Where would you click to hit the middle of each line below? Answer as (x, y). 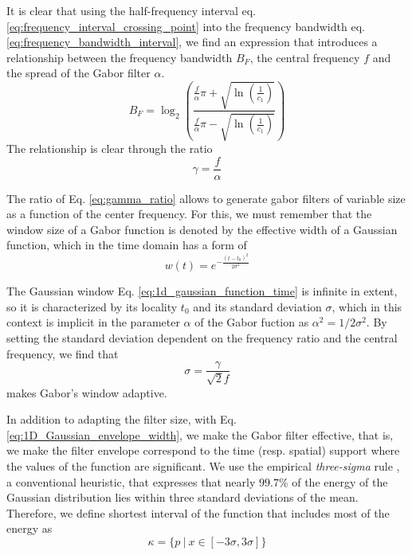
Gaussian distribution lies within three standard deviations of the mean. (182, 497)
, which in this (367, 306)
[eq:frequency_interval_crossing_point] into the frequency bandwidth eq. (186, 26)
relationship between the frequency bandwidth (120, 57)
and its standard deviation (257, 306)
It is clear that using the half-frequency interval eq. (131, 10)
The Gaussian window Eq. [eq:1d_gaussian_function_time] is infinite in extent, (202, 291)
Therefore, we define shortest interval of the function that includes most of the (198, 512)
